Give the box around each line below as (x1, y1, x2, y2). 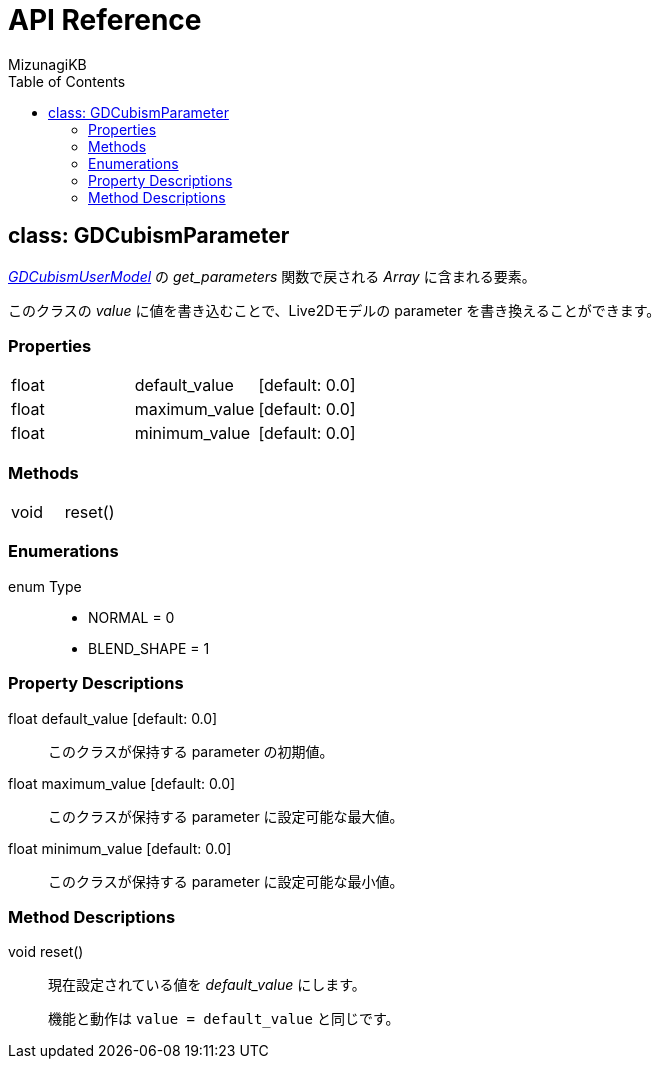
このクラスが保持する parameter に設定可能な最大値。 (48, 807, 404, 825)
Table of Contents (8, 72, 126, 90)
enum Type (8, 577, 82, 595)
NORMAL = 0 (88, 608, 175, 626)
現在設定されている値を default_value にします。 (48, 976, 366, 994)
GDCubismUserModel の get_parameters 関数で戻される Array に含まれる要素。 (8, 267, 536, 285)
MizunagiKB (8, 55, 87, 73)
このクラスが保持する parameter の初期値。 (48, 742, 334, 760)
